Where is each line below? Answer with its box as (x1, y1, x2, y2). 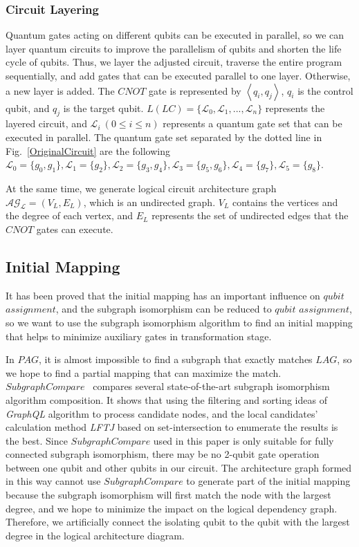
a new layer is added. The (6, 83, 115, 98)
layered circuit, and (6, 116, 87, 131)
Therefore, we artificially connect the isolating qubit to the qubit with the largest (6, 514, 350, 529)
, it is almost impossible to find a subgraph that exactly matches (39, 352, 313, 367)
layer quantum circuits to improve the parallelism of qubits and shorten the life (6, 41, 342, 55)
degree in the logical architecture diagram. (6, 528, 185, 542)
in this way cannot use (6, 474, 101, 488)
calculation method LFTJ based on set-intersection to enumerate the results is (6, 420, 338, 434)
